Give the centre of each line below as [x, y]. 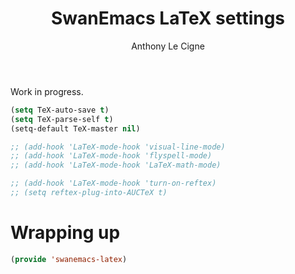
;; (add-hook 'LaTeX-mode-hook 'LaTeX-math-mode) [116, 165]
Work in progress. [47, 91]
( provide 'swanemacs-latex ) [69, 259]
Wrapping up [65, 233]
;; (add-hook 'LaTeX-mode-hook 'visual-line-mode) [118, 147]
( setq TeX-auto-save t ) [60, 110]
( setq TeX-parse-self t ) [62, 119]
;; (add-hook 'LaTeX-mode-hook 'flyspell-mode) [111, 156]
